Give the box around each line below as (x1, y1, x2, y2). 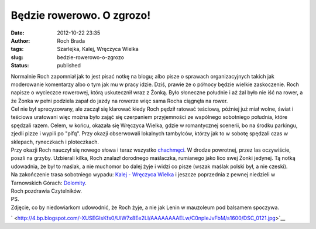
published (57, 62, 81, 69)
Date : (11, 29, 25, 36)
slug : (11, 53, 23, 61)
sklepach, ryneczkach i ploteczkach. (11, 138, 99, 145)
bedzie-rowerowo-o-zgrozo (57, 53, 124, 61)
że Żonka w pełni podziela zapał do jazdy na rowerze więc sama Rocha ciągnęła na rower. (11, 97, 228, 104)
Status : (11, 62, 29, 69)
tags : (11, 46, 24, 53)
